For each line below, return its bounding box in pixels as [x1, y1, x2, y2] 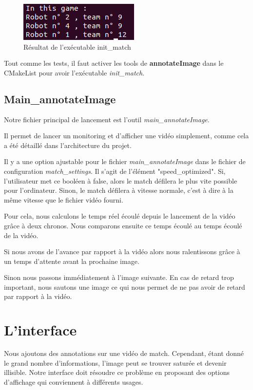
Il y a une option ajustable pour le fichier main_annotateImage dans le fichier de [4, 156, 246, 167]
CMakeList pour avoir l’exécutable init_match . [4, 67, 145, 77]
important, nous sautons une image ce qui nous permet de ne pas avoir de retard [4, 281, 245, 292]
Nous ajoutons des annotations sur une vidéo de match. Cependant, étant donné [4, 348, 244, 358]
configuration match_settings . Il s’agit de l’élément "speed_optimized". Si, [4, 166, 226, 176]
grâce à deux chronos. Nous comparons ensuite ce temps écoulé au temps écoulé [4, 220, 242, 230]
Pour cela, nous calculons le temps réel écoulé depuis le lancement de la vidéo [4, 211, 235, 221]
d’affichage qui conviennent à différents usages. [4, 376, 143, 387]
